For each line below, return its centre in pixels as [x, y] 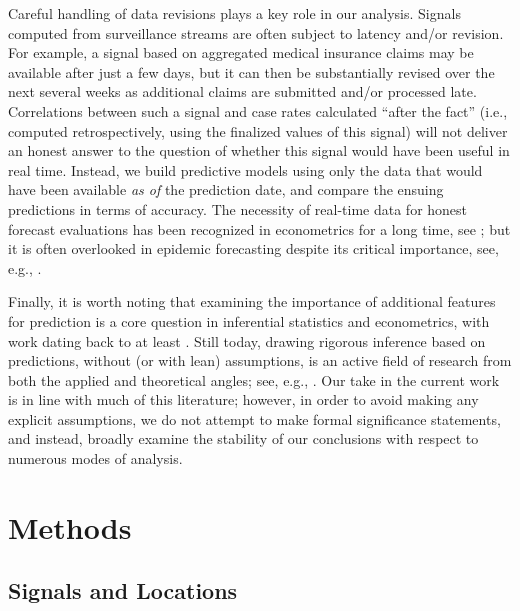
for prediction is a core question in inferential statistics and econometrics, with [249, 320]
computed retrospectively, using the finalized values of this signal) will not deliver [258, 130]
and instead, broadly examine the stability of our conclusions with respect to [243, 438]
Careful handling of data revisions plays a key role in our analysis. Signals [234, 13]
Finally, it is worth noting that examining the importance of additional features [252, 301]
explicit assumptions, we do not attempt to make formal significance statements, [254, 418]
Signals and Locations [123, 590]
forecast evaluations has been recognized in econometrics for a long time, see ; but [259, 228]
